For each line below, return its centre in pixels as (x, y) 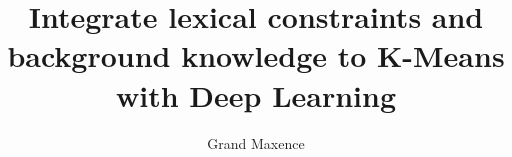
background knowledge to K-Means (256, 55)
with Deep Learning (256, 94)
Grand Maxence (256, 142)
